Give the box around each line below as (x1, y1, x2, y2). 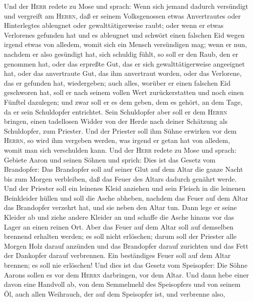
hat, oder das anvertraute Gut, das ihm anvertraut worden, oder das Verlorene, (4, 68, 242, 78)
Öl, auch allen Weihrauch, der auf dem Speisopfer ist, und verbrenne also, (4, 288, 225, 299)
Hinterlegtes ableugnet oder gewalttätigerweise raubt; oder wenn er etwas (4, 20, 224, 30)
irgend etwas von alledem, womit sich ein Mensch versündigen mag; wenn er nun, (4, 39, 247, 49)
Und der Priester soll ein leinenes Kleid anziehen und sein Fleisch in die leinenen (4, 183, 246, 193)
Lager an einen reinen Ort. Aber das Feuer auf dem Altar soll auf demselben (4, 221, 234, 232)
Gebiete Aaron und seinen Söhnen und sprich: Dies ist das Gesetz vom (4, 154, 216, 164)
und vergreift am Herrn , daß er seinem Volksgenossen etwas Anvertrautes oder (4, 10, 241, 21)
